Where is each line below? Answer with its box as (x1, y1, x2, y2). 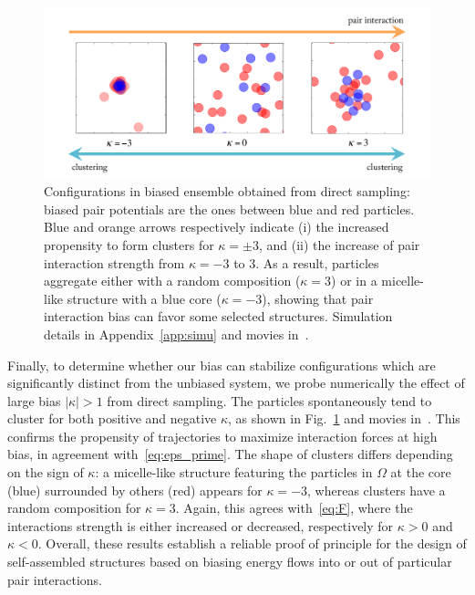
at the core (390, 463, 451, 482)
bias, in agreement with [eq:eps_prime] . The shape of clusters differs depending (7, 444, 453, 464)
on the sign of (7, 463, 84, 482)
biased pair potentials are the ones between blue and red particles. (44, 199, 415, 218)
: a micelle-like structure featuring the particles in (95, 463, 373, 482)
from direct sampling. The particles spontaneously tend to (107, 391, 432, 410)
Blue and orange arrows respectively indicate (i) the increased (44, 217, 389, 236)
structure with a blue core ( (67, 288, 222, 308)
